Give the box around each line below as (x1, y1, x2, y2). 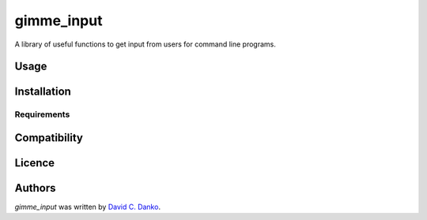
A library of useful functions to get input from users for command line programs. (14, 39, 277, 49)
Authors (14, 181, 56, 195)
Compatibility (14, 131, 83, 144)
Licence (14, 156, 55, 170)
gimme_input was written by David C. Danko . (14, 202, 161, 212)
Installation (14, 85, 71, 99)
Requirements (14, 109, 70, 120)
